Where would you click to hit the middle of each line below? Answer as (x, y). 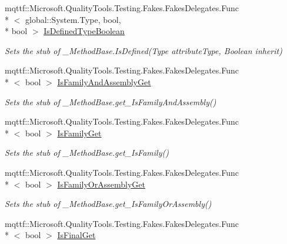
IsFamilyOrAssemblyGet (101, 184)
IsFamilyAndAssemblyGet (104, 81)
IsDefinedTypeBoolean (84, 31)
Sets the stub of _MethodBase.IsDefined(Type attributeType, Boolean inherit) (143, 50)
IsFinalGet (76, 235)
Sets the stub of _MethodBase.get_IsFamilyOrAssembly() (108, 204)
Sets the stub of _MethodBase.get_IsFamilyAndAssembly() (111, 101)
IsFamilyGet (79, 133)
